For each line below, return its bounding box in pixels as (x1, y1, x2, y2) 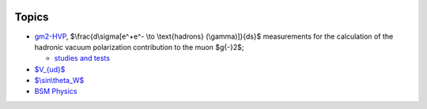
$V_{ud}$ (34, 64, 66, 74)
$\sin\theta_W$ (34, 76, 85, 85)
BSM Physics (34, 87, 77, 96)
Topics (14, 10, 49, 24)
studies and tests (54, 54, 111, 63)
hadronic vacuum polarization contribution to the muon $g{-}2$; (34, 42, 244, 51)
